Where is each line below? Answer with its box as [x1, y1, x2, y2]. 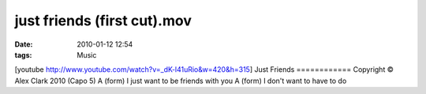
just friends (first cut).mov [14, 12, 192, 29]
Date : [14, 39, 33, 49]
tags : [14, 50, 32, 59]
